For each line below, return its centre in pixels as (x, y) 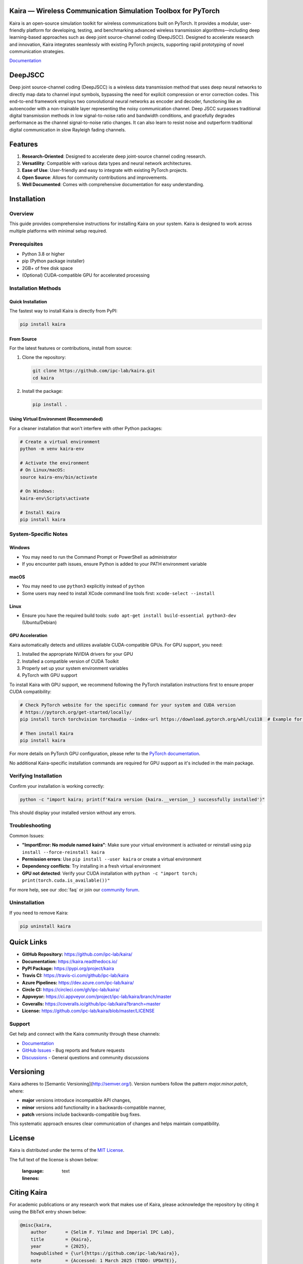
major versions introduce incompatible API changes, (77, 1100)
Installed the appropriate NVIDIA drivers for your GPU (78, 654)
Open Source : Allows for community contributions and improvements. (95, 177)
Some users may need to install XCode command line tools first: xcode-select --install (118, 593)
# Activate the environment (55, 463)
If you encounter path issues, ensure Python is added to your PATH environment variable (114, 564)
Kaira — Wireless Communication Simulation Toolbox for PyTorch (114, 11)
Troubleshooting (30, 826)
